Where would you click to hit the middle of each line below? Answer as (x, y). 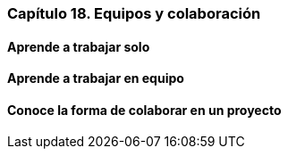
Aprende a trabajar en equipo (96, 78)
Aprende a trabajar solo (79, 46)
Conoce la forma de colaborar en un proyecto (144, 110)
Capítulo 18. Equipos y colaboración (134, 13)
